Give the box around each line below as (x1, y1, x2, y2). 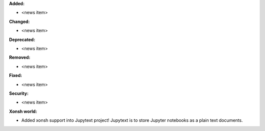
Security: (9, 90, 29, 96)
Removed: (9, 54, 30, 61)
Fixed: (9, 72, 22, 78)
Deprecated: (9, 37, 35, 43)
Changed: (9, 19, 30, 24)
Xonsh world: (9, 108, 37, 114)
